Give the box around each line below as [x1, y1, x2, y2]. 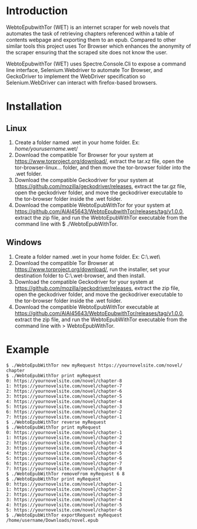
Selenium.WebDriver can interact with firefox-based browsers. [6, 79, 158, 86]
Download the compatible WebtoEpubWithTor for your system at [14, 201, 171, 208]
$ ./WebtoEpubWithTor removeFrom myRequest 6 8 [6, 471, 125, 476]
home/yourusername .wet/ [14, 145, 78, 152]
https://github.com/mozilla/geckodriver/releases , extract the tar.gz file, [14, 182, 186, 190]
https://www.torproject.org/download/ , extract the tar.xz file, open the [14, 158, 184, 165]
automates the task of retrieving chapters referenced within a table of [6, 30, 175, 37]
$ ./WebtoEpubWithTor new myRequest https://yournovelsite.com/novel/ [6, 362, 183, 368]
